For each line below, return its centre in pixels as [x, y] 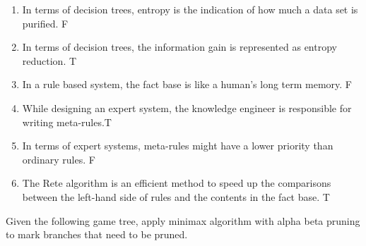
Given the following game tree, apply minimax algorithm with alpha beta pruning [183, 220]
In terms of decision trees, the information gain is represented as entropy [179, 47]
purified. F [45, 23]
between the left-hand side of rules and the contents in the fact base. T [176, 196]
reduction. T [49, 60]
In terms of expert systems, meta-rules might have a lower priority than [178, 146]
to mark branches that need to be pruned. [97, 234]
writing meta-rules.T [67, 122]
